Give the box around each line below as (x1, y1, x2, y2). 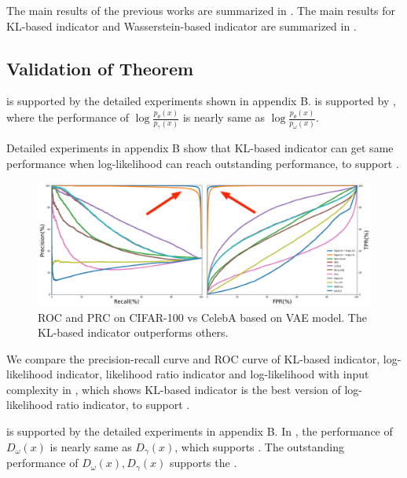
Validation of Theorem (6, 56, 194, 80)
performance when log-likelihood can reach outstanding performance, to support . (6, 155, 399, 171)
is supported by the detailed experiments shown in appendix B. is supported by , (6, 93, 396, 109)
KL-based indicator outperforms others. (38, 324, 229, 341)
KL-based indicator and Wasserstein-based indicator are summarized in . (6, 17, 357, 34)
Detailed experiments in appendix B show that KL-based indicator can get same (6, 140, 394, 156)
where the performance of (6, 109, 130, 126)
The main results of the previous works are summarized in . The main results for (6, 2, 396, 18)
